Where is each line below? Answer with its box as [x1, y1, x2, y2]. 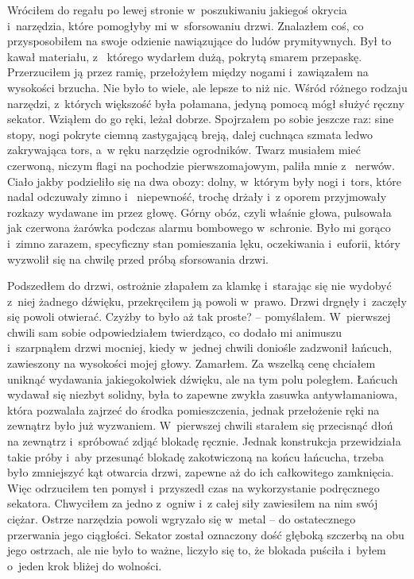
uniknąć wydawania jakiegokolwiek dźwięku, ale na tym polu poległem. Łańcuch [7, 370, 398, 387]
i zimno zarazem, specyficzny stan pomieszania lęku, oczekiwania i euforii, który [7, 234, 400, 251]
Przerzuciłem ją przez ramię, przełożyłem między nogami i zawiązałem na [7, 64, 369, 80]
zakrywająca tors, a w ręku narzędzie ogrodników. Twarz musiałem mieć [7, 141, 361, 158]
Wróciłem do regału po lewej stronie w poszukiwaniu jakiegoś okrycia [7, 2, 347, 17]
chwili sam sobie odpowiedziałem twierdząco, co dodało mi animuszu [7, 323, 342, 340]
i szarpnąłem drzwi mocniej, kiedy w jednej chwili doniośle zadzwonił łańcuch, [7, 339, 393, 356]
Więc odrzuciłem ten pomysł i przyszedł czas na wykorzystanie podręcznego [7, 479, 380, 496]
